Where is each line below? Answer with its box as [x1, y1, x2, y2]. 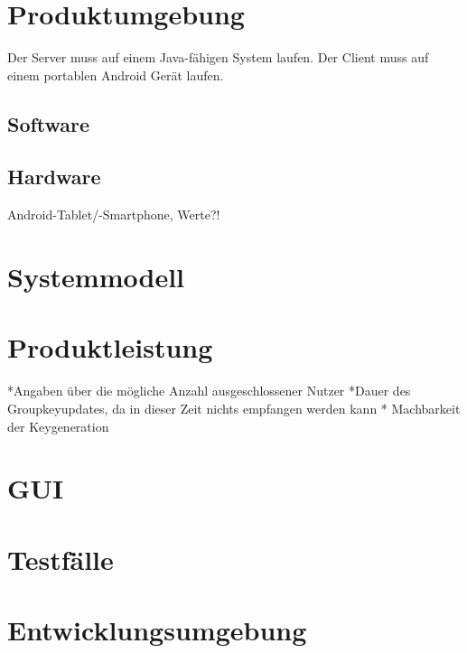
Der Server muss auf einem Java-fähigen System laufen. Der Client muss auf [7, 48, 429, 67]
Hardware [7, 163, 101, 191]
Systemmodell [7, 258, 185, 295]
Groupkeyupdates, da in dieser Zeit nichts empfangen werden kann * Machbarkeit [7, 398, 461, 417]
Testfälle [7, 540, 114, 577]
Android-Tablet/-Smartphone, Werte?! [7, 205, 220, 224]
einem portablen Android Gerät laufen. [7, 65, 224, 84]
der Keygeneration [7, 416, 109, 435]
